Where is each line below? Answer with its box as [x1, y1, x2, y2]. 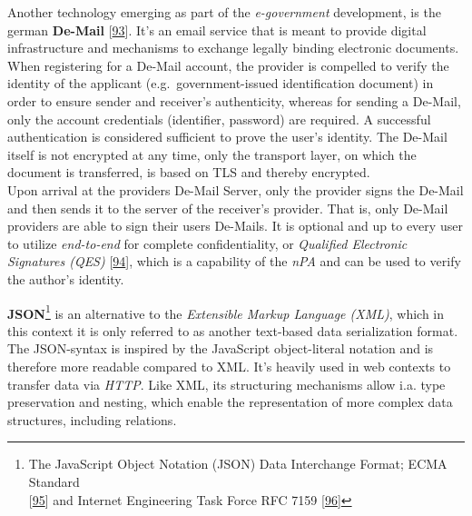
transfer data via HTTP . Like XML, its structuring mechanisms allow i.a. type [7, 374, 446, 393]
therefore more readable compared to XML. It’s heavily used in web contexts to [7, 356, 451, 375]
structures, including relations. [7, 410, 177, 429]
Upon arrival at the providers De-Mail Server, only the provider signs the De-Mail [7, 180, 464, 199]
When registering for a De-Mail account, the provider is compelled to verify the [7, 55, 449, 74]
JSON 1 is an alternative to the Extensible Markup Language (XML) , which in [7, 301, 445, 322]
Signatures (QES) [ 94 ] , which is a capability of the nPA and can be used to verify [7, 252, 461, 271]
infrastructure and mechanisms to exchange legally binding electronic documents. [7, 38, 459, 57]
